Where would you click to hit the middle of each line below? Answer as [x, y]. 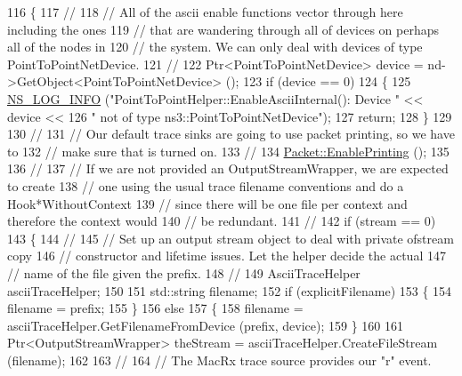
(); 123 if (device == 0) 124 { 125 [318, 81]
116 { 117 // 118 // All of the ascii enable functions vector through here [205, 12]
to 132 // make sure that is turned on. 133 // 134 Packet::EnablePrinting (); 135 [228, 151]
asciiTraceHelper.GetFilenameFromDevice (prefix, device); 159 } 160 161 [206, 325]
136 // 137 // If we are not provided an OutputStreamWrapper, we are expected [228, 168]
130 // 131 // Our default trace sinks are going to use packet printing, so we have [231, 134]
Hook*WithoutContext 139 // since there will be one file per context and [207, 203]
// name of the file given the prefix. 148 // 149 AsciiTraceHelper [184, 272]
